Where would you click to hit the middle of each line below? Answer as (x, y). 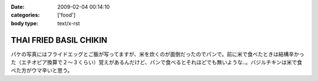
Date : (18, 7)
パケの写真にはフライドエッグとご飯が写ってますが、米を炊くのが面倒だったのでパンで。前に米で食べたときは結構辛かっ (158, 54)
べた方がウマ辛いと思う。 (42, 70)
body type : (24, 23)
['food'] (67, 15)
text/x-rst (69, 23)
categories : (25, 15)
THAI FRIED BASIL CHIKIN (59, 40)
